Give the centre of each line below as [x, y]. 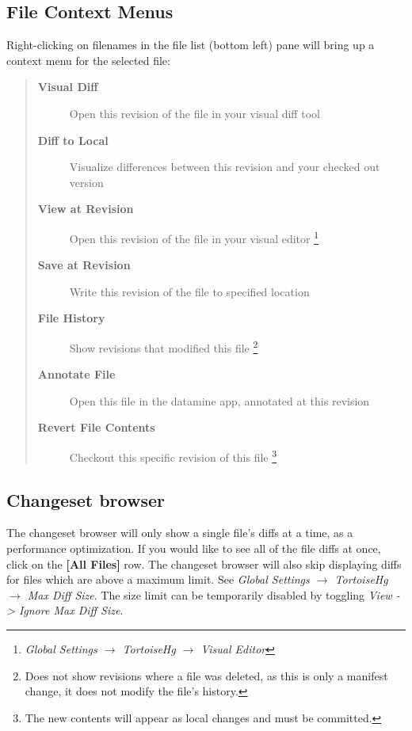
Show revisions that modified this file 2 [164, 346]
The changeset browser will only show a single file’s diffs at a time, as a [180, 533]
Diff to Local [73, 140]
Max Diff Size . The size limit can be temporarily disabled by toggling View [210, 594]
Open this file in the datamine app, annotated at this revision [219, 400]
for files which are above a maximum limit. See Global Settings [158, 579]
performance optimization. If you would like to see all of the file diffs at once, [194, 548]
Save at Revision [84, 265]
